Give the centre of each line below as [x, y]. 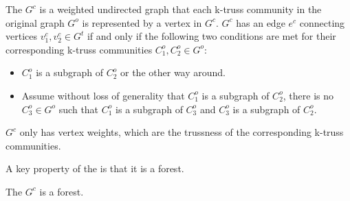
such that [79, 109]
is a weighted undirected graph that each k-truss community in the [181, 9]
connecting [322, 22]
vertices [21, 36]
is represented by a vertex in [142, 22]
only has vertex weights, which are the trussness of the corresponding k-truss [182, 132]
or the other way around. [173, 72]
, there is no [308, 95]
